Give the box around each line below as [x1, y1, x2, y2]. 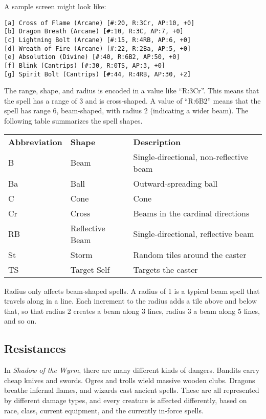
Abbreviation [8, 135, 62, 148]
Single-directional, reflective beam [133, 228, 254, 240]
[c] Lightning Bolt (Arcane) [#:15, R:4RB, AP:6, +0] [4, 36, 191, 44]
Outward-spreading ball [133, 177, 218, 189]
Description [133, 135, 181, 148]
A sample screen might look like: [4, 1, 106, 11]
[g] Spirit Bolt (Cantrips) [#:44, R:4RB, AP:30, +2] [4, 70, 191, 78]
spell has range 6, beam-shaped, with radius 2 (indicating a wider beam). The [4, 105, 249, 116]
